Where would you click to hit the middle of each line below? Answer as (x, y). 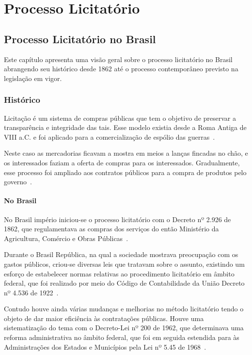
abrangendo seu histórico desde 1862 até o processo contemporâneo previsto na (121, 69)
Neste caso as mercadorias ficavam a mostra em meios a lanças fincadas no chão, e (126, 153)
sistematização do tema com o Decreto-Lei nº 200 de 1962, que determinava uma (124, 328)
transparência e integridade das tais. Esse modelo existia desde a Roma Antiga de (125, 127)
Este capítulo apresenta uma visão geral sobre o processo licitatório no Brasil (118, 59)
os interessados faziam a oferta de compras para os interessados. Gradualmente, (122, 162)
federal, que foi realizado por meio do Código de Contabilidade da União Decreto (124, 283)
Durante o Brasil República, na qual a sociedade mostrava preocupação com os (121, 254)
